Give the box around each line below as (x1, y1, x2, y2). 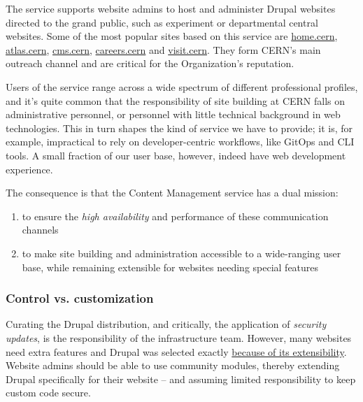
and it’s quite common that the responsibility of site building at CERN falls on (6, 93, 346, 108)
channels (22, 222, 59, 237)
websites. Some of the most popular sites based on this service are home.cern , (6, 29, 338, 43)
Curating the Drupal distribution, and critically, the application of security (6, 317, 327, 331)
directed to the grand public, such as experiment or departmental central (6, 15, 318, 29)
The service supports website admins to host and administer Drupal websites (6, 1, 336, 15)
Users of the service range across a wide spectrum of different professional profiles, (6, 79, 358, 94)
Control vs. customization (6, 289, 154, 307)
